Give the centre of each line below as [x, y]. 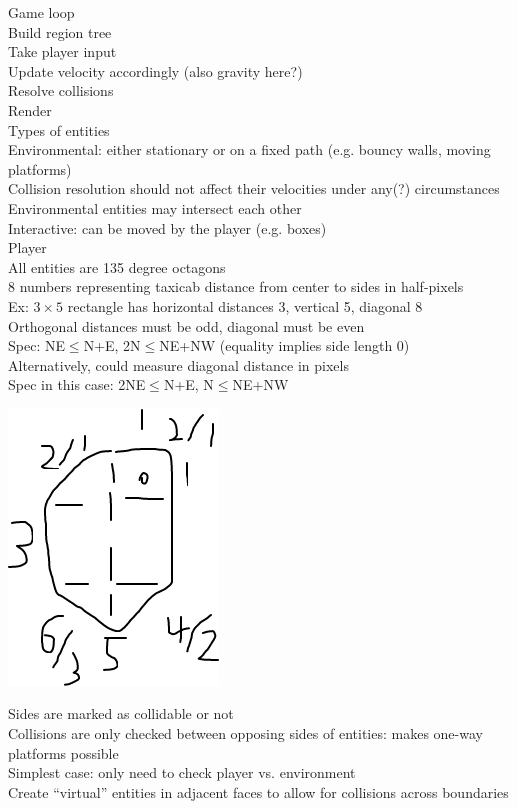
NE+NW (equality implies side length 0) [284, 345]
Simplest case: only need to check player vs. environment [182, 772]
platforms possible [63, 752]
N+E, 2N [112, 345]
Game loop [41, 12]
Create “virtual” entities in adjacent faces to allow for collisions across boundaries [258, 791]
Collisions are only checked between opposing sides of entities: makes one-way [245, 733]
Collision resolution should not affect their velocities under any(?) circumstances [254, 188]
